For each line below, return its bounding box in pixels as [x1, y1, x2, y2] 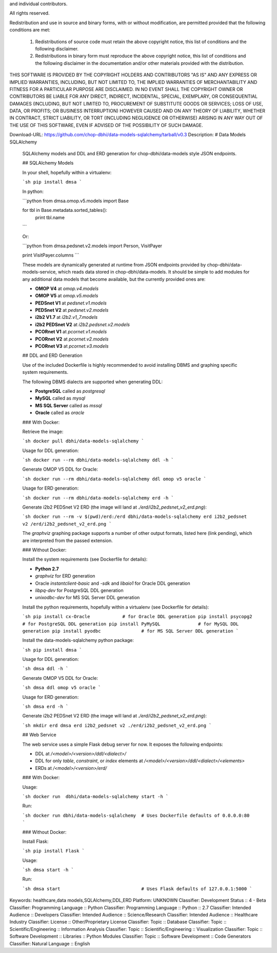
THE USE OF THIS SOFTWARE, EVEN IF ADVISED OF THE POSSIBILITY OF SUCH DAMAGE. [9, 122, 204, 128]
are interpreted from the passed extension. [22, 537, 113, 544]
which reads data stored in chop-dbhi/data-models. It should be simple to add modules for [58, 269, 250, 275]
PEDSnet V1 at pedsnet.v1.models [35, 300, 107, 306]
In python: [22, 188, 44, 194]
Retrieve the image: [22, 428, 64, 435]
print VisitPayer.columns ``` [22, 252, 80, 258]
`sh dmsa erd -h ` [22, 704, 69, 710]
